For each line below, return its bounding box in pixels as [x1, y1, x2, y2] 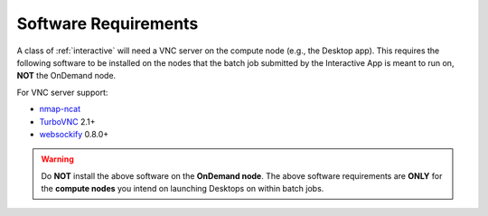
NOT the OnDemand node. [16, 70, 117, 81]
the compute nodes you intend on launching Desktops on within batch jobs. [41, 183, 324, 194]
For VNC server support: [16, 87, 108, 98]
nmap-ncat [39, 104, 81, 115]
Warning [41, 154, 74, 164]
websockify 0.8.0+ [39, 128, 109, 139]
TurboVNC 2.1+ [39, 116, 96, 127]
